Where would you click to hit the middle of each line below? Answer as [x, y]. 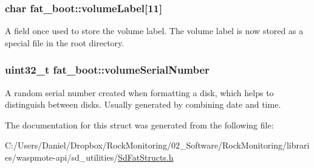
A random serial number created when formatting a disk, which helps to [139, 92]
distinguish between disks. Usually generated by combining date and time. [143, 104]
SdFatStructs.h [146, 157]
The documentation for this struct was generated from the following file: [139, 124]
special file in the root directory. [65, 42]
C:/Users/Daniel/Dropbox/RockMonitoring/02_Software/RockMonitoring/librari [157, 145]
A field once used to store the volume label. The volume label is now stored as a [154, 31]
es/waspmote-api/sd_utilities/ [62, 157]
